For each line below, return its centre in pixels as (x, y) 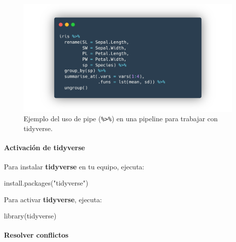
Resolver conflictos (36, 235)
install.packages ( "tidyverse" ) (46, 183)
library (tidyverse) (30, 216)
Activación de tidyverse (44, 148)
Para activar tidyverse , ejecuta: (53, 199)
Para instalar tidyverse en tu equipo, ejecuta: (74, 166)
